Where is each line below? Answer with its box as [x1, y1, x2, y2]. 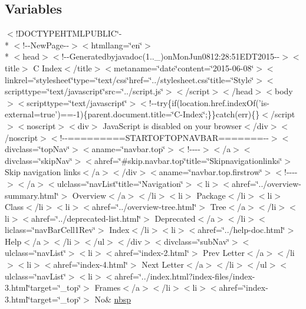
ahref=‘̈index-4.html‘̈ [53, 258, 128, 271]
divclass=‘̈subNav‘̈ [163, 235, 229, 247]
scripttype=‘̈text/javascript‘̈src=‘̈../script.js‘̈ [5, 85, 163, 97]
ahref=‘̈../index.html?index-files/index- [114, 269, 255, 282]
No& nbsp [94, 292, 131, 305]
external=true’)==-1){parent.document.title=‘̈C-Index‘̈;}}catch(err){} [5, 108, 260, 120]
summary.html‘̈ [5, 189, 59, 201]
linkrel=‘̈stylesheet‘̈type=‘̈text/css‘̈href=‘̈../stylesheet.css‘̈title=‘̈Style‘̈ [5, 73, 254, 86]
